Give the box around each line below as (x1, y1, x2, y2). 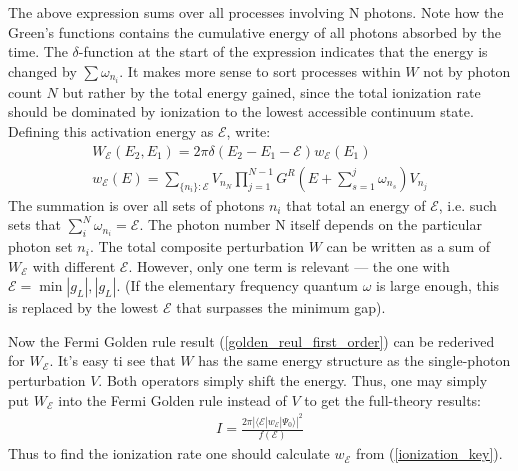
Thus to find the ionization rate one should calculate (8, 443, 330, 464)
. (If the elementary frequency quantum (116, 275, 359, 296)
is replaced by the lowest (8, 297, 159, 318)
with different (32, 255, 116, 276)
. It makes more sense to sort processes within (119, 60, 401, 81)
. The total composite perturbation (89, 236, 304, 257)
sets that (8, 214, 62, 235)
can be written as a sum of (326, 236, 491, 257)
